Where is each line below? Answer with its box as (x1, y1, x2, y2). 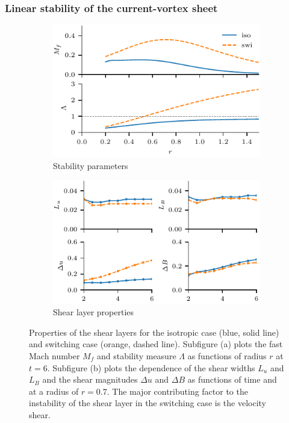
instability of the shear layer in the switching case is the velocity (29, 397, 266, 409)
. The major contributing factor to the (107, 384, 248, 397)
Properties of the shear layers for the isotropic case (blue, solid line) (29, 326, 279, 338)
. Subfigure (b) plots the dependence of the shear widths (47, 361, 255, 374)
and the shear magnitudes (42, 373, 138, 386)
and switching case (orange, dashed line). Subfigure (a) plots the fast (29, 338, 283, 350)
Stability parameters (53, 159, 128, 171)
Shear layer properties (53, 306, 134, 318)
